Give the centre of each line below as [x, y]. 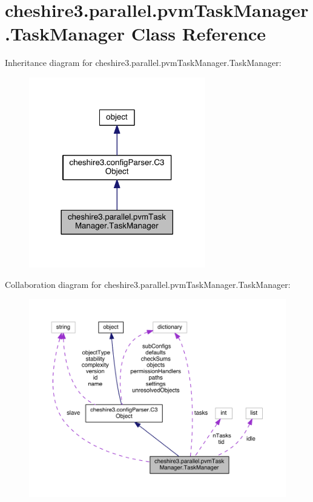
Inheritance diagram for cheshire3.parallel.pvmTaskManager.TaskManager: [143, 63]
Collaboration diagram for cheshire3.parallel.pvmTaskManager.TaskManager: [148, 284]
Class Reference [199, 34]
